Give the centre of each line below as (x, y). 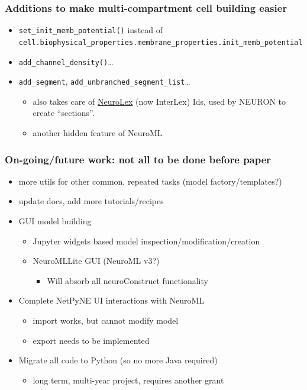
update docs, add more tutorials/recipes (91, 201)
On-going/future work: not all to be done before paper (138, 159)
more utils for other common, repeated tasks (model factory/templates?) (150, 181)
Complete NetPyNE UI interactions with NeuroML (112, 300)
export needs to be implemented (91, 340)
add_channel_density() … (66, 61)
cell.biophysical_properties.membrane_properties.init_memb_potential (161, 42)
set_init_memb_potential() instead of (91, 30)
